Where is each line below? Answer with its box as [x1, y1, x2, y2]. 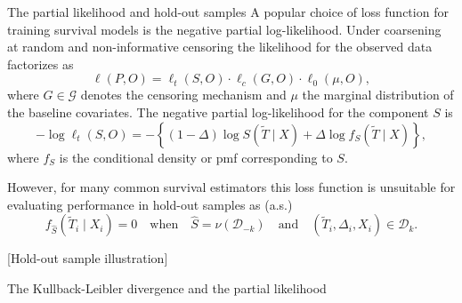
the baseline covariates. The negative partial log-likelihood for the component [7, 102, 429, 121]
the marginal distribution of [302, 85, 454, 104]
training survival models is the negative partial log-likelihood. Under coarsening [7, 20, 442, 38]
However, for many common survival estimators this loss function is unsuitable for [7, 178, 456, 196]
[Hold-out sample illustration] [7, 249, 168, 267]
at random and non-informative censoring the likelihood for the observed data [7, 37, 433, 56]
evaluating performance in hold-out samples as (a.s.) [7, 195, 293, 213]
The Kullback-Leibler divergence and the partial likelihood [7, 278, 327, 297]
